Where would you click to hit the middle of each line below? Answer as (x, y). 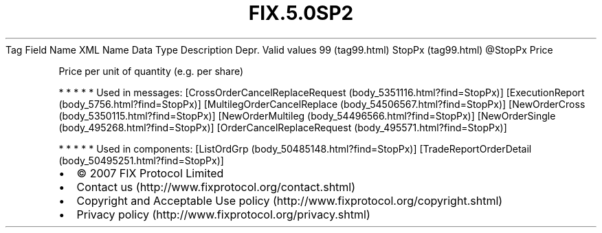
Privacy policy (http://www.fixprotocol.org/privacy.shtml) (223, 214)
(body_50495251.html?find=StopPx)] (141, 160)
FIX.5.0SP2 (301, 13)
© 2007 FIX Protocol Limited (150, 173)
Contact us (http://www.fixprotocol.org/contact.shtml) (216, 187)
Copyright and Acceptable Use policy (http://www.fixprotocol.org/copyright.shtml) (290, 200)
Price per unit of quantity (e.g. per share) (151, 71)
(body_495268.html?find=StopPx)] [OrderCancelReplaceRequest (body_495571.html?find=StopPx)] (283, 127)
